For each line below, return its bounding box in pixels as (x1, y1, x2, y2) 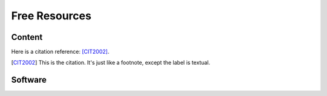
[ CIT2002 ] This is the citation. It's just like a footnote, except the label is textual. (11, 59, 210, 66)
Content (11, 32, 43, 42)
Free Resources (11, 9, 92, 22)
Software (11, 75, 47, 85)
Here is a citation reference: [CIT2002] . (11, 48, 110, 56)
